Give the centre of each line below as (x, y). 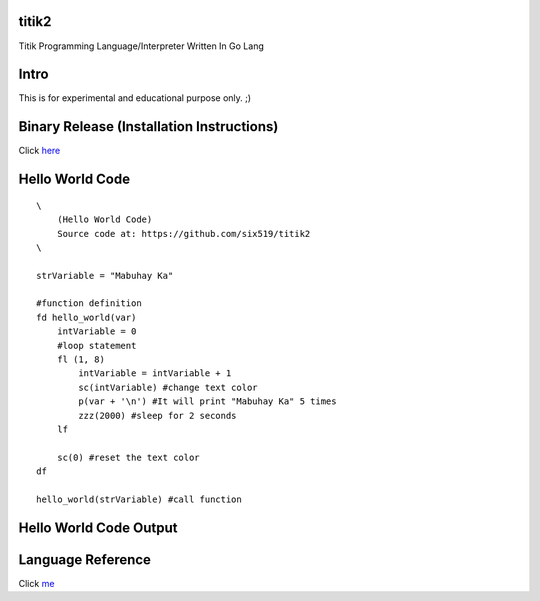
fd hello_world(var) (86, 317)
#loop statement (96, 345)
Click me (36, 583)
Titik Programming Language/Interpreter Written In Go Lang (141, 46)
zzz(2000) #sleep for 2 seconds (157, 415)
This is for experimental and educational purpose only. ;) (135, 98)
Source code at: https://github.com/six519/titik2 (183, 233)
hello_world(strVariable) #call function (139, 499)
